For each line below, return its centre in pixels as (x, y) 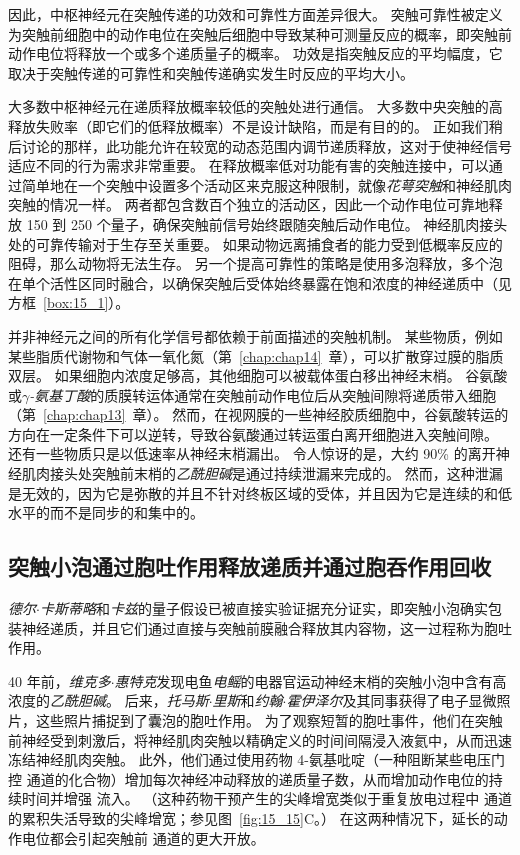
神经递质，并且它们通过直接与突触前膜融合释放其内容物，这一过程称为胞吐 (266, 627)
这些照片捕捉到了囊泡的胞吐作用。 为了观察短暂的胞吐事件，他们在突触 (269, 720)
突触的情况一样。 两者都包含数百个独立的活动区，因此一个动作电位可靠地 (248, 204)
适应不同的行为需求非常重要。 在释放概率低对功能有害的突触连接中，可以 (248, 165)
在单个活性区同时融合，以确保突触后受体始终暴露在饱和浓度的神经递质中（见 (260, 282)
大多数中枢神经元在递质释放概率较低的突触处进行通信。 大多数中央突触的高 (255, 106)
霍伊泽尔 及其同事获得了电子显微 (391, 700)
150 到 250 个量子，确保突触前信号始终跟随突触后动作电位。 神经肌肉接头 (267, 223)
